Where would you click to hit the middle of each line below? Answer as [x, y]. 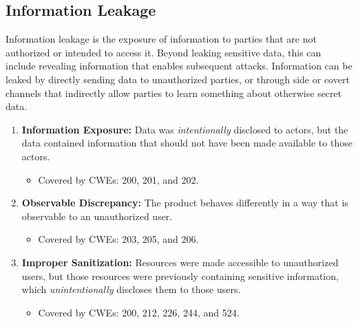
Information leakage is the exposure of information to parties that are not [161, 39]
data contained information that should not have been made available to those [187, 143]
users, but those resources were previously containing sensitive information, [180, 276]
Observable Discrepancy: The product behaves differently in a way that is [185, 203]
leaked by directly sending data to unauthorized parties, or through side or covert [178, 79]
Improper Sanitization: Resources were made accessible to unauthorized [180, 262]
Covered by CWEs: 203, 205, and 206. [118, 239]
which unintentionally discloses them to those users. [131, 289]
